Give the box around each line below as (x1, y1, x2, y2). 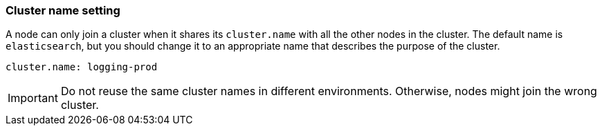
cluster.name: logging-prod (6, 61, 158, 73)
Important (8, 91, 58, 105)
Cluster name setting (6, 3, 120, 17)
